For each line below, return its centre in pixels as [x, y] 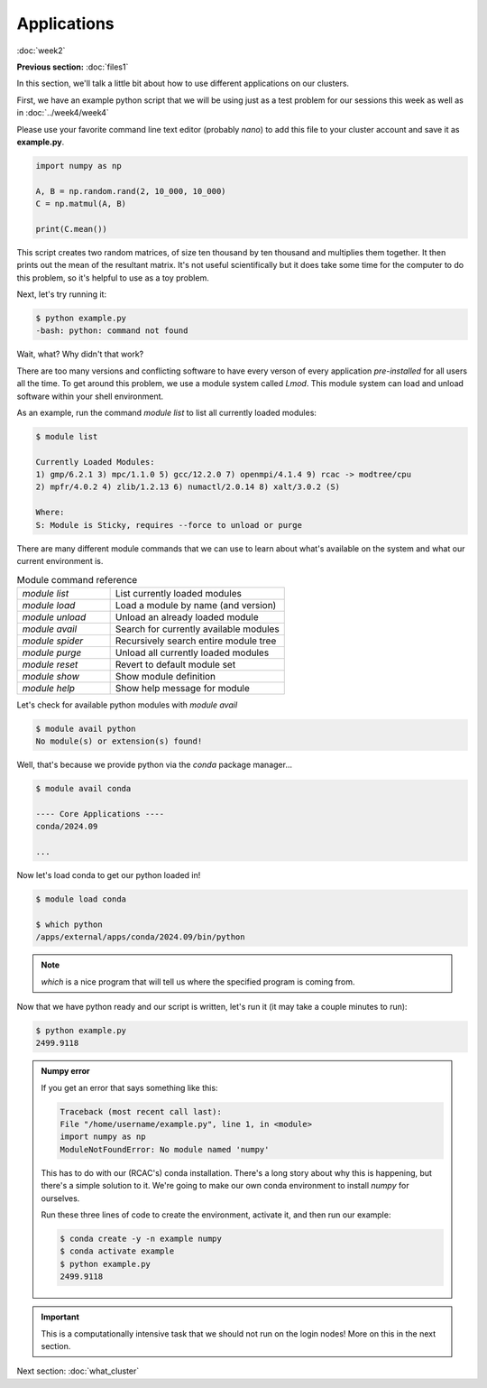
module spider [53, 641]
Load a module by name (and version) [196, 605]
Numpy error [65, 1071]
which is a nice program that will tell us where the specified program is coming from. [198, 981]
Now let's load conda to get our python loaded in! [109, 875]
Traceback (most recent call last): [141, 1111]
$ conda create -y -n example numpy [141, 1239]
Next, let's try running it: [62, 294]
